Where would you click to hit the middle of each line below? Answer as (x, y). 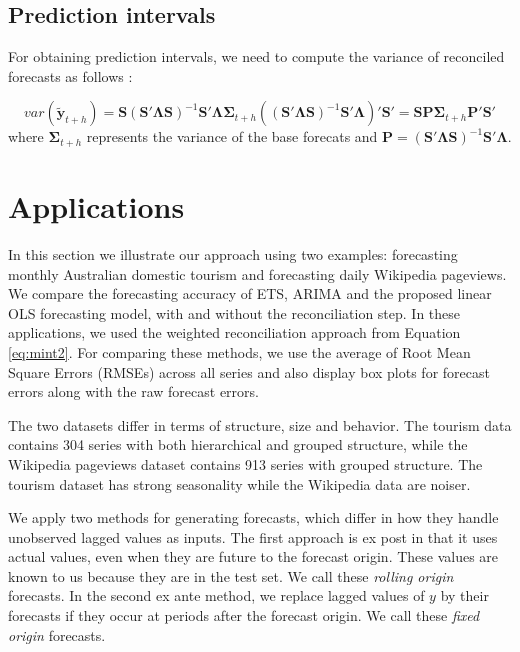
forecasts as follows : (70, 75)
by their (464, 595)
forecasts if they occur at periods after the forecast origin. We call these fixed (244, 615)
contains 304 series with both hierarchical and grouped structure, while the (238, 444)
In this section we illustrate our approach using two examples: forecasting (233, 253)
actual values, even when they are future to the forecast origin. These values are (253, 556)
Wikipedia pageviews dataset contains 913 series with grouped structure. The (245, 463)
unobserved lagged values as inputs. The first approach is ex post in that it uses (253, 536)
